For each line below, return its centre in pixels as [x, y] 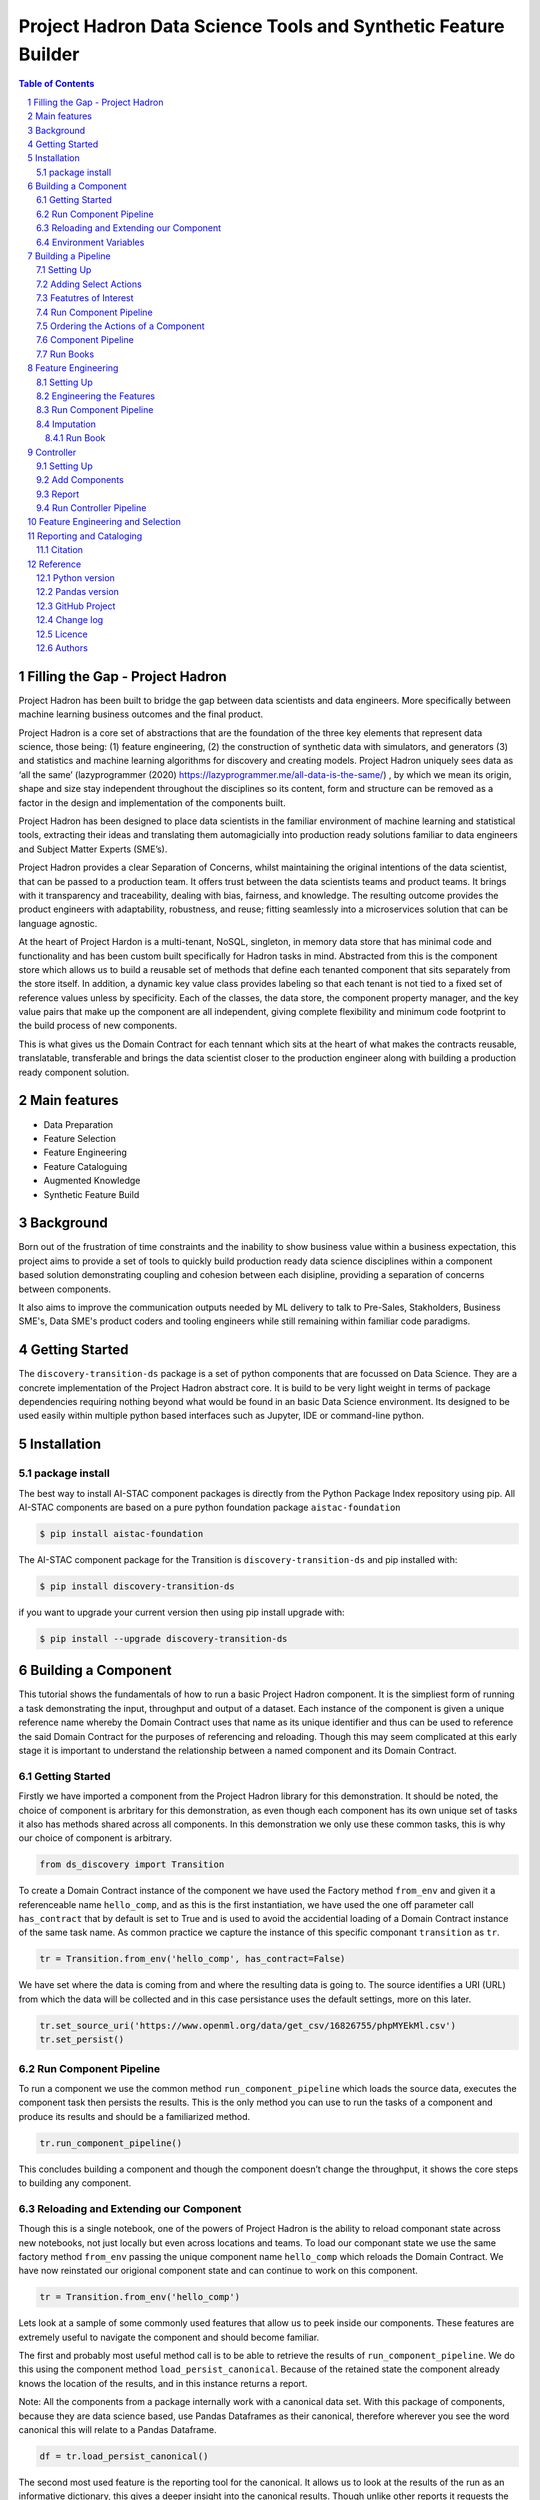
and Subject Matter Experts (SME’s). [93, 849]
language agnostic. [58, 923]
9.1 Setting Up [65, 466]
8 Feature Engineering [73, 368]
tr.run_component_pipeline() [111, 2143]
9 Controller [52, 452]
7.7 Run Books [65, 354]
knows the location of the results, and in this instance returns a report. [163, 2383]
